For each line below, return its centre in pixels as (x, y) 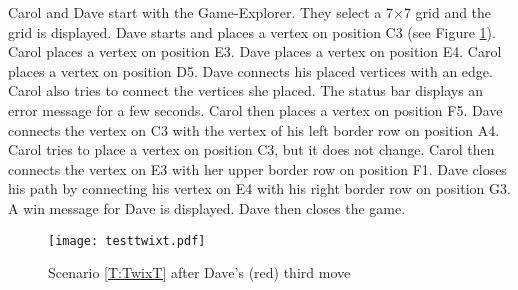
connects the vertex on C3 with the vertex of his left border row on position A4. (254, 129)
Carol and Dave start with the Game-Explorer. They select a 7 (200, 12)
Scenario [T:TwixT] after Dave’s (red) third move (199, 272)
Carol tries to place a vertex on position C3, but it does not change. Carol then (251, 149)
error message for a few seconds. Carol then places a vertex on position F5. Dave (255, 109)
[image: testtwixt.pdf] (127, 240)
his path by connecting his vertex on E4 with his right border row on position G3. (259, 188)
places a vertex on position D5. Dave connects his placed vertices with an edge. (250, 70)
